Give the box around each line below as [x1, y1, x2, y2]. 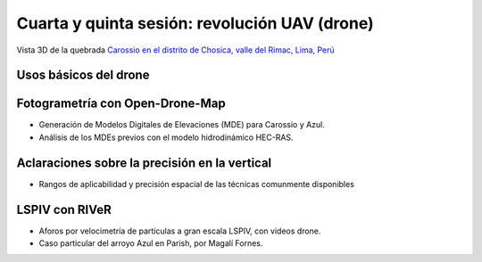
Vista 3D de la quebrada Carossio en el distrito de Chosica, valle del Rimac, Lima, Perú [16, 45, 335, 55]
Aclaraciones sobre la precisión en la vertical [16, 155, 272, 170]
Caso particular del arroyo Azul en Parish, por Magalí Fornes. [38, 238, 263, 249]
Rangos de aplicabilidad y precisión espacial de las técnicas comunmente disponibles [38, 178, 354, 189]
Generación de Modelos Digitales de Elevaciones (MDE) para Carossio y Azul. [38, 119, 326, 130]
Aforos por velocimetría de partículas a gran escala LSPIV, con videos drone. [38, 225, 321, 236]
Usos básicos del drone [16, 68, 150, 83]
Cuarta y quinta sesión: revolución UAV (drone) [16, 13, 374, 33]
